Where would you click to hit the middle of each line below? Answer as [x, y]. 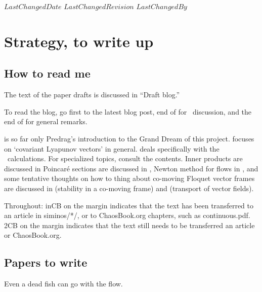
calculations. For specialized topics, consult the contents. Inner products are [125, 158]
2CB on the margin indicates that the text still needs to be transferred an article [129, 225]
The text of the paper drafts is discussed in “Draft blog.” [92, 95]
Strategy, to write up [79, 41]
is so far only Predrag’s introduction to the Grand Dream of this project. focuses [129, 138]
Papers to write [46, 262]
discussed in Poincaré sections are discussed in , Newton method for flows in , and [131, 168]
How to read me [47, 73]
